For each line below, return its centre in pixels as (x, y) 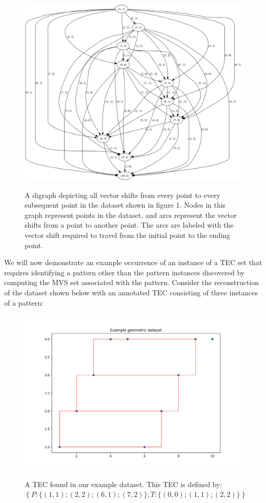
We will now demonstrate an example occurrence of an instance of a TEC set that (133, 262)
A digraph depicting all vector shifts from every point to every (122, 195)
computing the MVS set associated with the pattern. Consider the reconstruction (132, 282)
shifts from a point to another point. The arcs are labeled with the (129, 225)
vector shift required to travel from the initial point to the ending (127, 235)
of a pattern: (24, 302)
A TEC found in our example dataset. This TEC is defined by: (124, 484)
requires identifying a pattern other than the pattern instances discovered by (125, 272)
